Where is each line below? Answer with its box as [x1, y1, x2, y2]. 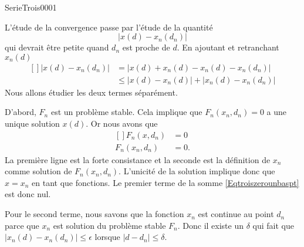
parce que [5, 219, 39, 231]
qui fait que [252, 219, 294, 231]
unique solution [5, 117, 60, 130]
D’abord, [5, 106, 36, 118]
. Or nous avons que [86, 117, 158, 130]
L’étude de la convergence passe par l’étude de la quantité [5, 21, 213, 33]
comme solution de [5, 165, 72, 177]
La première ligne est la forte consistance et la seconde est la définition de [5, 153, 271, 165]
